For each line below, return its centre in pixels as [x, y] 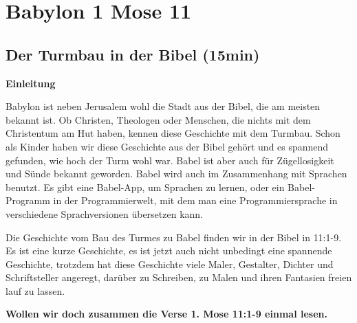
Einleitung [31, 83]
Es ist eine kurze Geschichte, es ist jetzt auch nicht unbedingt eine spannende [169, 250]
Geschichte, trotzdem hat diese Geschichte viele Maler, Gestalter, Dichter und [170, 264]
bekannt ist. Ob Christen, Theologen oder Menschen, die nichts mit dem [158, 119]
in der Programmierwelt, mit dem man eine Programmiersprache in [195, 200]
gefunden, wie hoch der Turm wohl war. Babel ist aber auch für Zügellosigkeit [170, 160]
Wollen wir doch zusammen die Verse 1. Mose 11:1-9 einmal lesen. [166, 314]
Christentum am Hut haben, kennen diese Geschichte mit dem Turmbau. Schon [173, 133]
